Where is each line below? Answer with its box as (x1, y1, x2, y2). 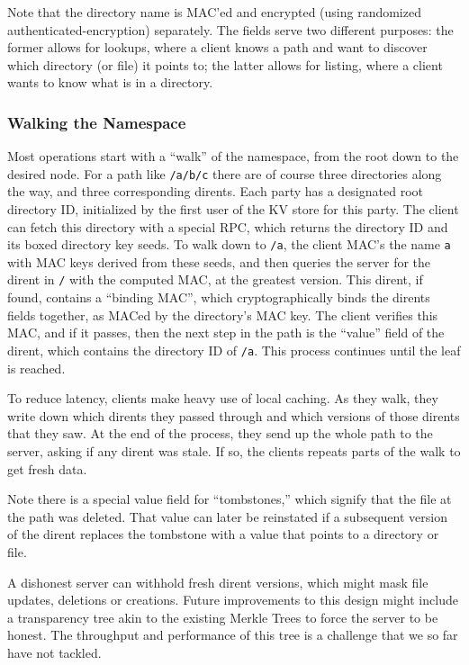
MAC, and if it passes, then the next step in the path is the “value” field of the (7, 323, 445, 342)
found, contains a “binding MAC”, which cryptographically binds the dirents (7, 288, 430, 307)
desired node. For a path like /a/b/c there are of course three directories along (7, 164, 442, 183)
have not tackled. (7, 643, 102, 661)
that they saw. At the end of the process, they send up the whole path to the (7, 424, 433, 443)
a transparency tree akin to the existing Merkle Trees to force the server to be (7, 607, 438, 626)
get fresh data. (7, 459, 87, 478)
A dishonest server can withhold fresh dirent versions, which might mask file (7, 572, 428, 591)
